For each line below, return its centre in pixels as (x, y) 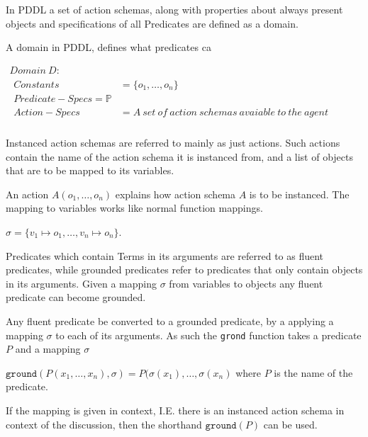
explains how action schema (175, 194)
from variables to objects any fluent (246, 283)
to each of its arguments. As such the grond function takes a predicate (208, 335)
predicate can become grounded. (76, 297)
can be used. (290, 424)
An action (27, 194)
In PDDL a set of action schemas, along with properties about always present (174, 9)
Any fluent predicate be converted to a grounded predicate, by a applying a (170, 320)
